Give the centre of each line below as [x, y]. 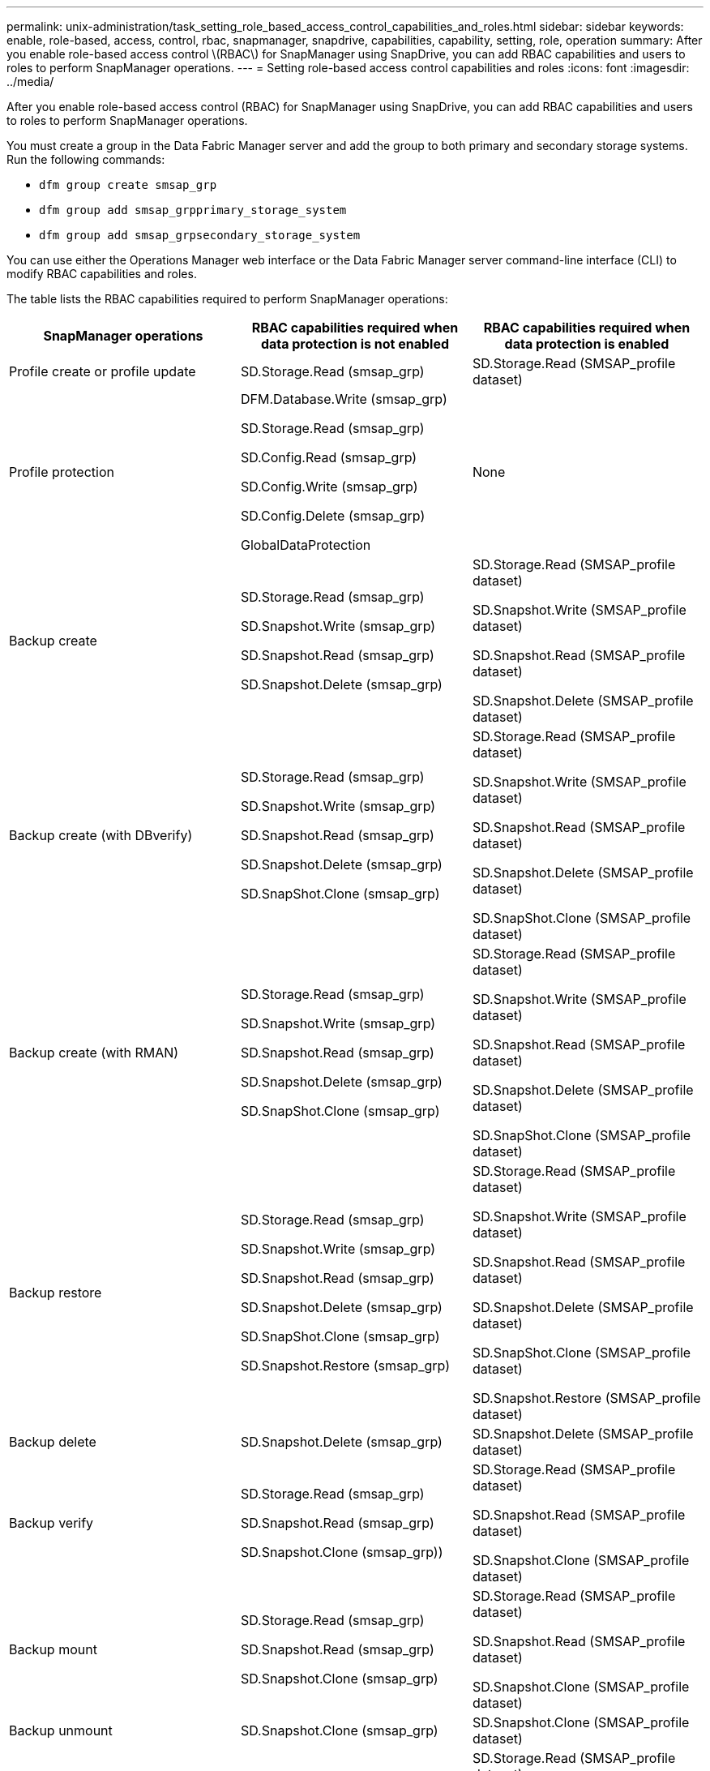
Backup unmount [61, 1730]
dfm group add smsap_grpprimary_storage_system [193, 210]
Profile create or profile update [103, 371]
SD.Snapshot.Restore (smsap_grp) [345, 1366]
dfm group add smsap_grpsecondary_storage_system [200, 235]
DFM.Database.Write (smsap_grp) [344, 399]
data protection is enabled [587, 344]
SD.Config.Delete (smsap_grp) [333, 516]
